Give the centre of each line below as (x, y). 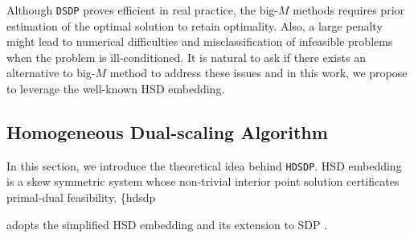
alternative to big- (51, 73)
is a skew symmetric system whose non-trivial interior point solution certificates (203, 181)
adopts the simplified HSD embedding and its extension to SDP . (167, 224)
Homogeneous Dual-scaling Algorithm (167, 132)
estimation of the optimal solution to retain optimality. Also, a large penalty (195, 25)
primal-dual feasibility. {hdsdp (81, 197)
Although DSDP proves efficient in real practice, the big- (142, 10)
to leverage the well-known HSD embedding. (116, 89)
